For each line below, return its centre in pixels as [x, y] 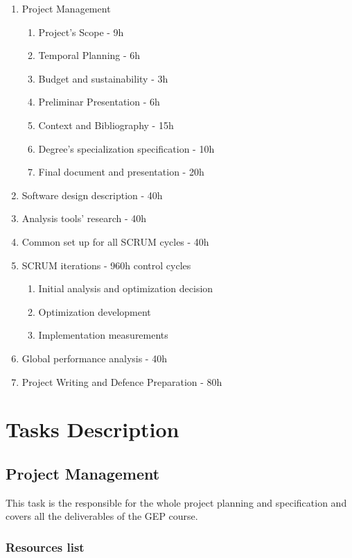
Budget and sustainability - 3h [103, 78]
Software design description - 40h [92, 195]
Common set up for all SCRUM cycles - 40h [115, 241]
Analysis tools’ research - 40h [84, 218]
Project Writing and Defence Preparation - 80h [122, 381]
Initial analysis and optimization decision [126, 288]
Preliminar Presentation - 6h [99, 102]
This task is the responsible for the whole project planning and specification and [176, 502]
